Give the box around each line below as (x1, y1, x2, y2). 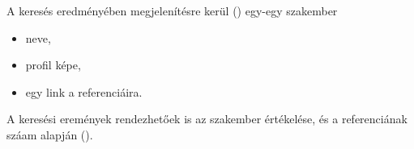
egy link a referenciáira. (25, 83, 143, 100)
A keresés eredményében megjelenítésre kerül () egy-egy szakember (6, 2, 338, 19)
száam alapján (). (6, 126, 93, 143)
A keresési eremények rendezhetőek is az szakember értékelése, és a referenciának (6, 110, 408, 127)
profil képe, (25, 56, 81, 73)
